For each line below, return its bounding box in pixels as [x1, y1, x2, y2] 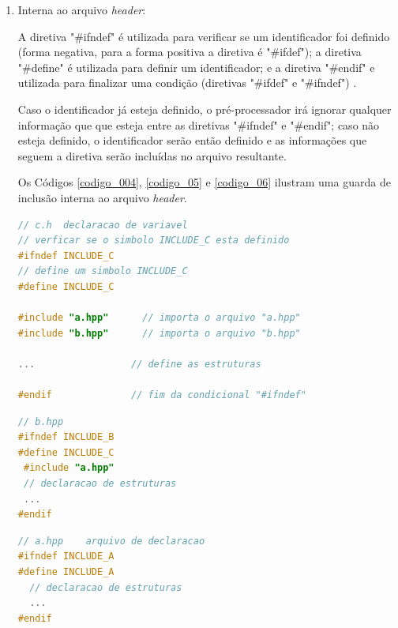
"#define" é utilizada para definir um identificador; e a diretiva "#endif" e [17, 58, 375, 75]
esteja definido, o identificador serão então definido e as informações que [17, 132, 367, 149]
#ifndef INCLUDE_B [17, 431, 115, 443]
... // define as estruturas [17, 358, 261, 370]
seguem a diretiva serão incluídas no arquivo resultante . [17, 147, 287, 164]
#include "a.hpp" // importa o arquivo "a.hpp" [17, 312, 301, 324]
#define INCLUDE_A [17, 566, 115, 577]
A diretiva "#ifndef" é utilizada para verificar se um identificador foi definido [17, 28, 390, 44]
